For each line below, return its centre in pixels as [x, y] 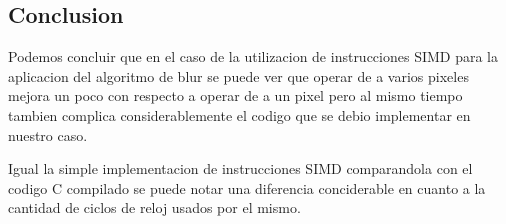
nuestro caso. [48, 134]
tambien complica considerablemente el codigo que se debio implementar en [239, 114]
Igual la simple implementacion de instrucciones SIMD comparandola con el [240, 168]
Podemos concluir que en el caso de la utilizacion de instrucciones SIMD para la [253, 56]
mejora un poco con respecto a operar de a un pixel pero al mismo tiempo [235, 95]
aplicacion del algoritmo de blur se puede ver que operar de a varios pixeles [238, 75]
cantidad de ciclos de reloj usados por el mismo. [154, 207]
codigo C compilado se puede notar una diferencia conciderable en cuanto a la [247, 187]
